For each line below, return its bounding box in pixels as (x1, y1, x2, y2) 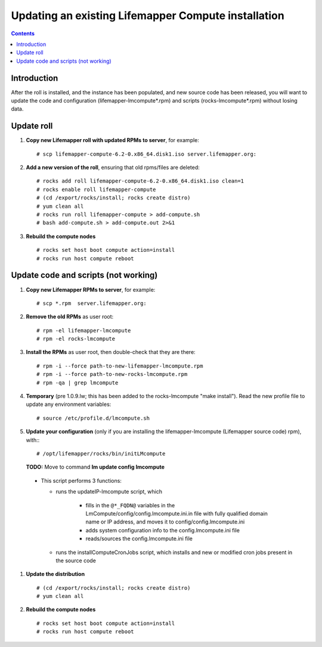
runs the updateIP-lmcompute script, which (55, 488, 162, 495)
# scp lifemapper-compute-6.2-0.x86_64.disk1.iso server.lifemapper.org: (36, 150, 257, 158)
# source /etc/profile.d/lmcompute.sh (36, 415, 150, 421)
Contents (11, 30, 35, 37)
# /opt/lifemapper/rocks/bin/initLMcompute (36, 450, 166, 457)
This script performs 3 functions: (41, 477, 122, 484)
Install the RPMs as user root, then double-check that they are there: (26, 349, 196, 356)
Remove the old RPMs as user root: (26, 313, 114, 321)
